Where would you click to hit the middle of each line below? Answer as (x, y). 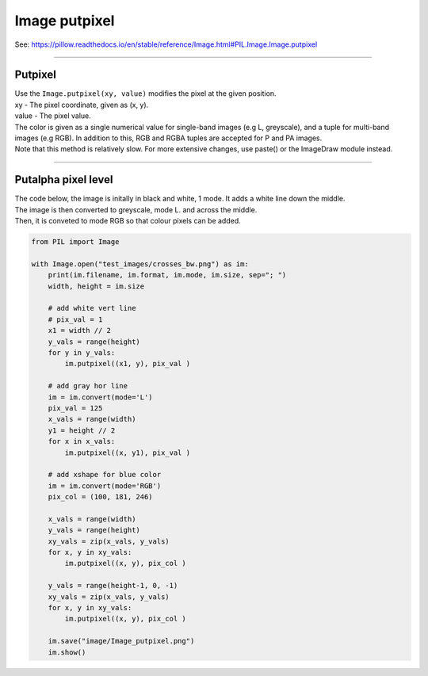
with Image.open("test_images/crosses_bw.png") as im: (140, 264)
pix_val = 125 (75, 408)
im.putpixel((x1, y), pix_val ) (127, 364)
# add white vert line (92, 308)
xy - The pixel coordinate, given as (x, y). (82, 105)
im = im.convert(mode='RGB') (105, 486)
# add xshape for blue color (105, 475)
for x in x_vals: (82, 441)
